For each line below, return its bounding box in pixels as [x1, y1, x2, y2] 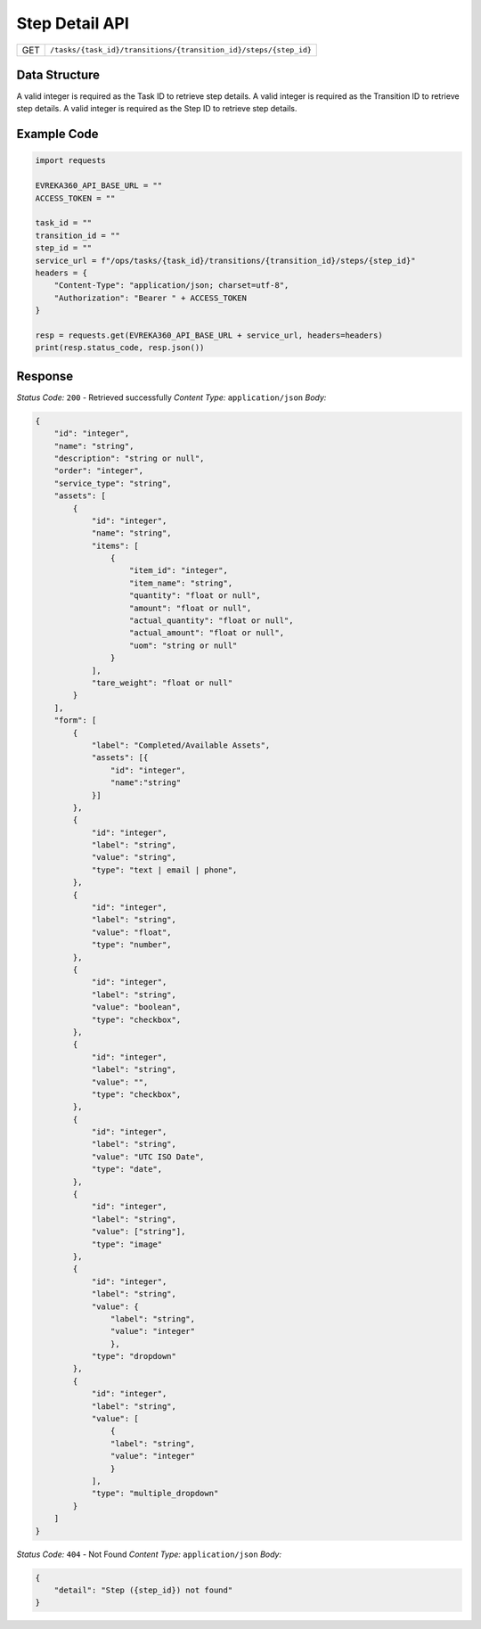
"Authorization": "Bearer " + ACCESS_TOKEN [53, 292, 247, 303]
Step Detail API [16, 13, 129, 33]
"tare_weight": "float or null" [91, 678, 233, 688]
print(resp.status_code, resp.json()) [35, 343, 205, 353]
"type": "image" [91, 1239, 163, 1249]
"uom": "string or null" [129, 640, 238, 651]
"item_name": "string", [129, 577, 233, 588]
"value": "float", [91, 927, 173, 937]
